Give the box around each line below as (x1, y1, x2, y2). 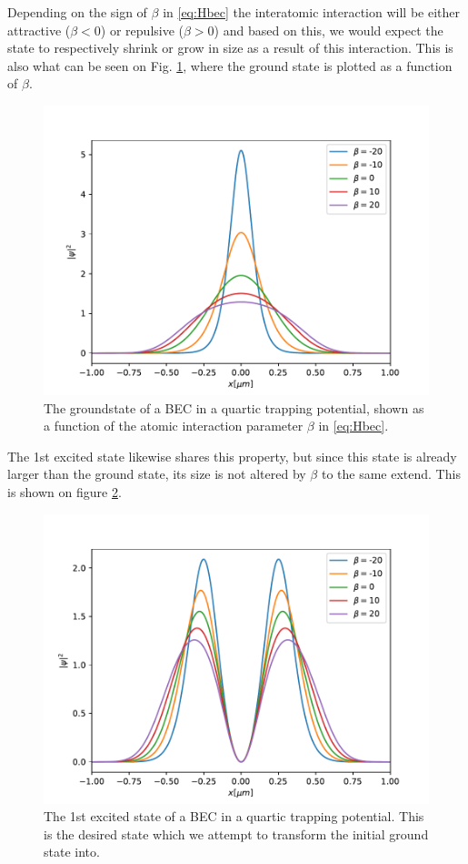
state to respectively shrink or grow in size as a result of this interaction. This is (7, 38, 453, 57)
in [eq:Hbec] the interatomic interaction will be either (163, 3, 460, 21)
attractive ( (7, 20, 71, 39)
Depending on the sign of (7, 3, 147, 21)
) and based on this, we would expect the (214, 20, 443, 39)
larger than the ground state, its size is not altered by (7, 464, 306, 483)
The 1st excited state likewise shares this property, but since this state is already (7, 446, 457, 465)
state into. (44, 842, 100, 861)
